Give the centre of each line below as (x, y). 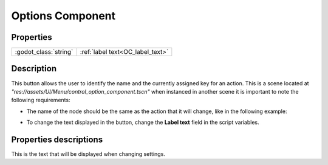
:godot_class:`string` (44, 52)
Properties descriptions (57, 139)
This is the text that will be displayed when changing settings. (88, 154)
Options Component (63, 16)
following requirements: (41, 100)
